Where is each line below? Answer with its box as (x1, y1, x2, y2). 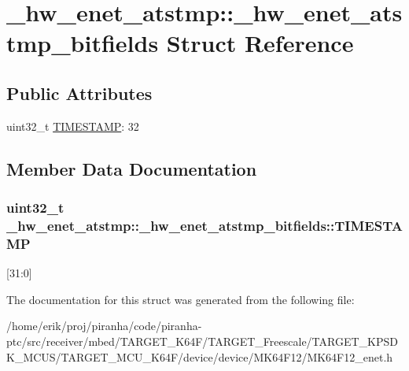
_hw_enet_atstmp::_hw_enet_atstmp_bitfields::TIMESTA (6, 215, 403, 235)
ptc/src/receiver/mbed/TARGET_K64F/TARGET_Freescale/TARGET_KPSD (6, 332, 398, 349)
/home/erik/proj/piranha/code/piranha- (6, 317, 202, 334)
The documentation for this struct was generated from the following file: (6, 291, 355, 307)
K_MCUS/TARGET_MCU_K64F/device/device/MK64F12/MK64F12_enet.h (6, 348, 393, 365)
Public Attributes (6, 80, 153, 105)
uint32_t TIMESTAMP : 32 (6, 117, 139, 134)
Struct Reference (166, 27, 354, 59)
